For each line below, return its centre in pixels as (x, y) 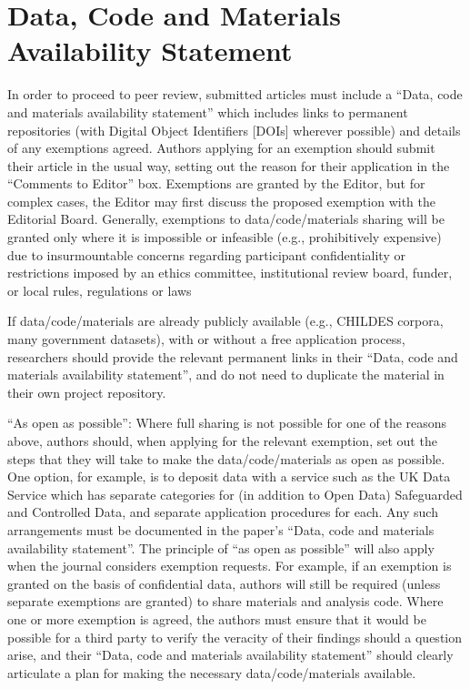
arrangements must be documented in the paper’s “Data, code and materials (221, 529)
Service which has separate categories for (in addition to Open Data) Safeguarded (235, 494)
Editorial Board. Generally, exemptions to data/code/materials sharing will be (226, 219)
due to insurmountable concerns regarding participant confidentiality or (206, 254)
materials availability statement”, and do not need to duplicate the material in (226, 375)
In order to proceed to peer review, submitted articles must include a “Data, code (235, 94)
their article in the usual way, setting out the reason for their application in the (229, 165)
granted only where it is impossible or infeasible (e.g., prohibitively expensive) (225, 237)
